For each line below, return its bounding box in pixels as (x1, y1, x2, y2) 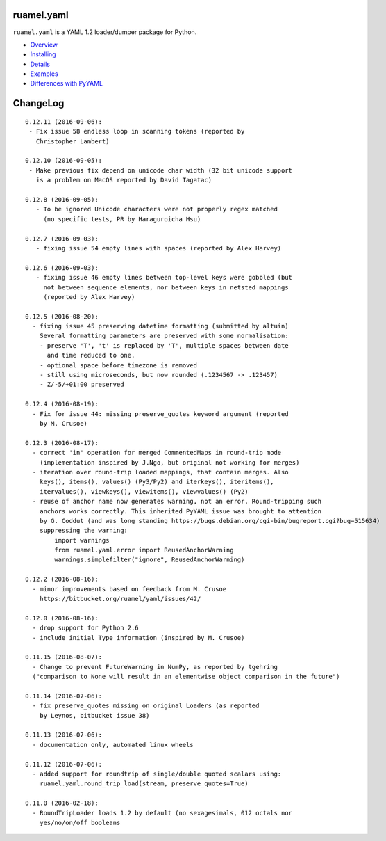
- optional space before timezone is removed (39, 361, 198, 369)
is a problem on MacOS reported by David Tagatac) (35, 176, 212, 184)
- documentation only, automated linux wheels (32, 741, 194, 748)
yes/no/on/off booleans (39, 819, 121, 826)
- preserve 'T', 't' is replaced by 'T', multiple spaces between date (39, 342, 289, 349)
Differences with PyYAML (30, 79, 103, 88)
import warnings (54, 536, 110, 544)
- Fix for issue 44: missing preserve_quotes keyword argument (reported (32, 410, 289, 417)
